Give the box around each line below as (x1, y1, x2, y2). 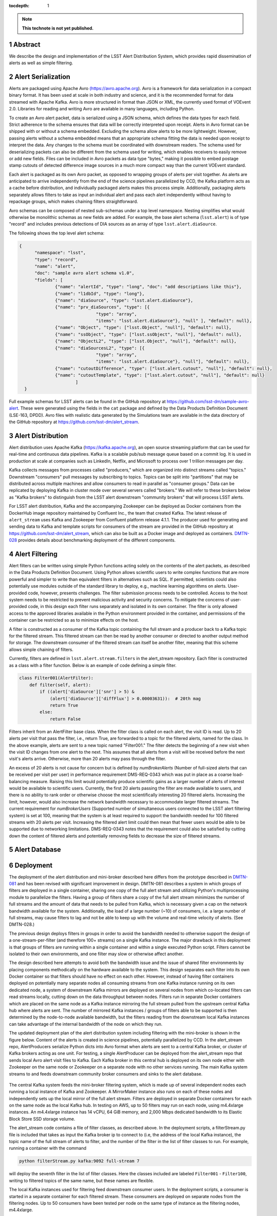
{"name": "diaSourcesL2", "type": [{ (55, 345, 145, 351)
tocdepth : (9, 3, 30, 8)
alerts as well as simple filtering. (9, 60, 73, 66)
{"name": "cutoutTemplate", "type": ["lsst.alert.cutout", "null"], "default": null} (55, 373, 265, 378)
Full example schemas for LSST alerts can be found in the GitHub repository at (9, 398, 166, 404)
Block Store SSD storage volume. (9, 1116, 75, 1122)
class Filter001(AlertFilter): (19, 675, 94, 681)
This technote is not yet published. (22, 25, 94, 31)
